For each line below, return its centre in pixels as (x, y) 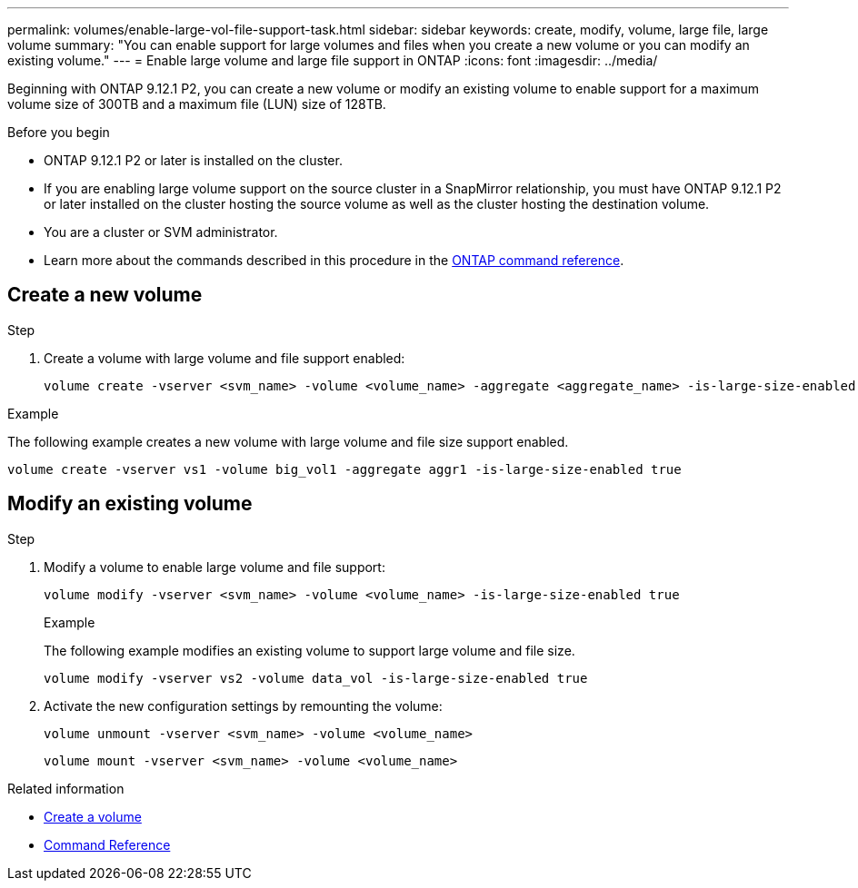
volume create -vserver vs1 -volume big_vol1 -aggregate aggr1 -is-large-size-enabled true (344, 469)
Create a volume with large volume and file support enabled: (224, 358)
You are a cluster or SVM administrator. (161, 232)
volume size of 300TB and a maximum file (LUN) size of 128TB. (197, 104)
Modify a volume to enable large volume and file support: (214, 567)
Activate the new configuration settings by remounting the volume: (243, 705)
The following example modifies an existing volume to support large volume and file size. (309, 650)
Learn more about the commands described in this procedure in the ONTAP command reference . (334, 260)
